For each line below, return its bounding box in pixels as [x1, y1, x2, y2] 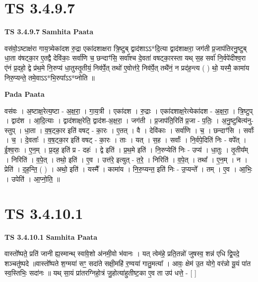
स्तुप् [4, 125, 15, 135]
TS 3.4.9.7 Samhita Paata [4, 26, 94, 37]
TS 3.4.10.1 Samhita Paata [4, 231, 98, 242]
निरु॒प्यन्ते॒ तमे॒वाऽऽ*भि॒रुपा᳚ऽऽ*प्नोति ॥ [4, 72, 95, 82]
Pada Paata [4, 89, 45, 99]
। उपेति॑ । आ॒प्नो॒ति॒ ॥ [4, 173, 60, 184]
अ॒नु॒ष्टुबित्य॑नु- [221, 115, 254, 126]
